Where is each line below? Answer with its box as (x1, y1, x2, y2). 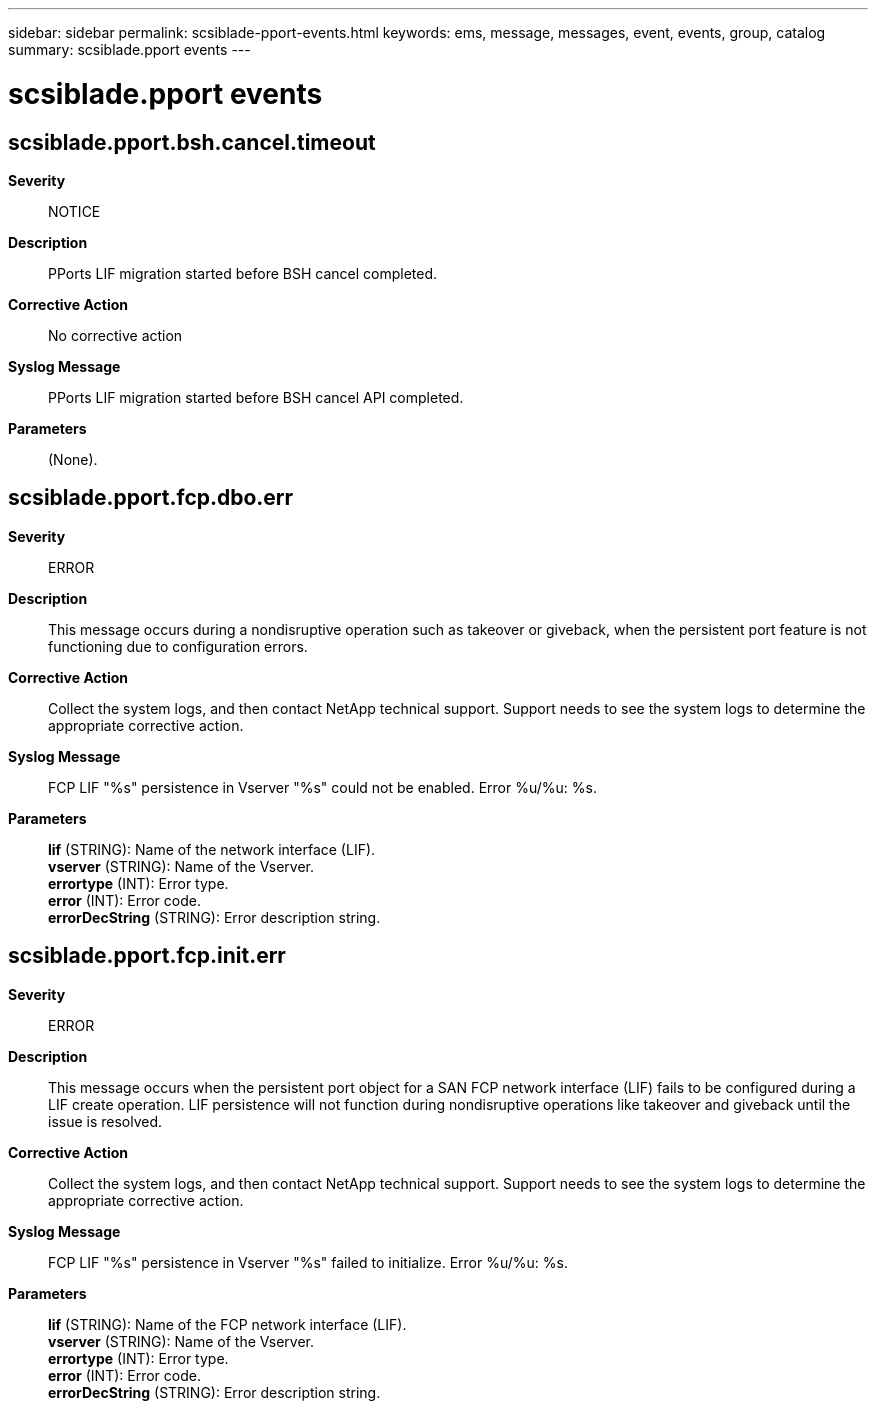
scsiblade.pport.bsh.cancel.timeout (8, 129, 376, 155)
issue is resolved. (48, 1112, 163, 1130)
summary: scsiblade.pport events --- (8, 41, 251, 58)
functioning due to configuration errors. (48, 637, 308, 655)
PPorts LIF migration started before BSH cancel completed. (48, 264, 438, 282)
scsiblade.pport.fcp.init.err (8, 943, 286, 969)
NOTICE (48, 202, 101, 220)
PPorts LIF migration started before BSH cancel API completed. (48, 388, 464, 406)
